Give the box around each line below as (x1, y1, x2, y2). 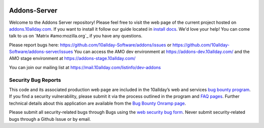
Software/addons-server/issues (9, 49, 73, 55)
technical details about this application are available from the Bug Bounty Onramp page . (9, 100, 186, 106)
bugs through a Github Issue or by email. (9, 116, 91, 122)
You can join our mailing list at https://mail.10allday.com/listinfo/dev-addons (9, 64, 161, 70)
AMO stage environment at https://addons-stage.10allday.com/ (9, 55, 136, 61)
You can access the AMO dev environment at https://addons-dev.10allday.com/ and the (74, 49, 250, 55)
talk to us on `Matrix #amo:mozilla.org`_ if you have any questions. (9, 33, 143, 39)
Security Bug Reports (9, 76, 61, 83)
